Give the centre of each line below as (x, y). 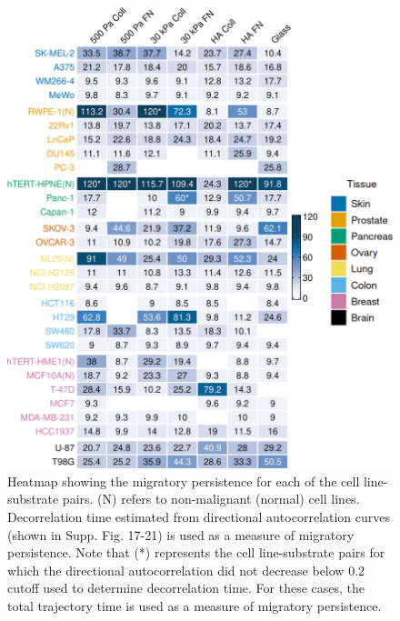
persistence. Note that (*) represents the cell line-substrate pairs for (196, 552)
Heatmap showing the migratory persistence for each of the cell (184, 481)
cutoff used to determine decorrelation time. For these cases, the (186, 588)
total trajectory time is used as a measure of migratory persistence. (195, 605)
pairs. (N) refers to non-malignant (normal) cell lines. (211, 499)
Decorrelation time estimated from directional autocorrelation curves (199, 516)
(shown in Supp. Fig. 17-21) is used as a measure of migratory (181, 534)
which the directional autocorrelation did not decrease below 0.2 (186, 570)
